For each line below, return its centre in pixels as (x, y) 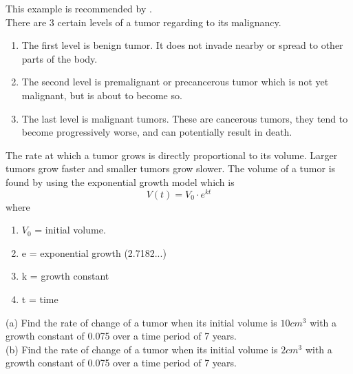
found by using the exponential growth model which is (120, 181)
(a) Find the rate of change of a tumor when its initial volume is (141, 322)
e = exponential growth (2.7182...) (94, 252)
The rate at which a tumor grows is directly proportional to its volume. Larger (172, 155)
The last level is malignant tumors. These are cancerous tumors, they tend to (185, 118)
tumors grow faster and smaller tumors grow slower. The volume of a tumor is (171, 168)
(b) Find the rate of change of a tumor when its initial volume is (142, 349)
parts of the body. (60, 58)
